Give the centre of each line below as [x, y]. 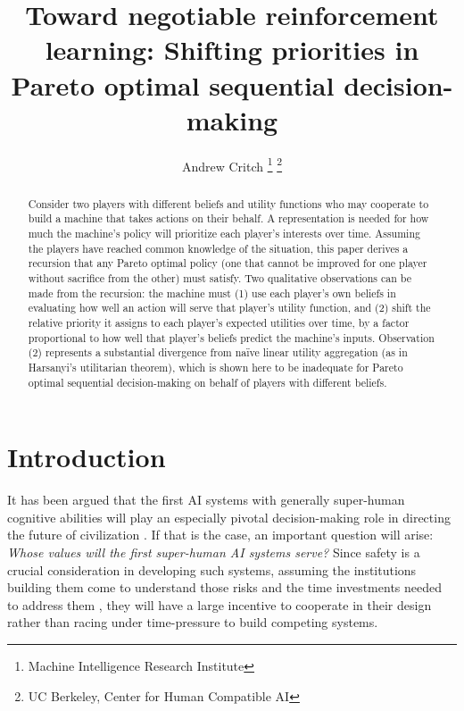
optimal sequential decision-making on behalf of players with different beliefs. [207, 382]
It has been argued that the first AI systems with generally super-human [206, 500]
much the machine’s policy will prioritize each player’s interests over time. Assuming [224, 234]
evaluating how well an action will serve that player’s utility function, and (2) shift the [229, 308]
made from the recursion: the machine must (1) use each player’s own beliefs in [212, 293]
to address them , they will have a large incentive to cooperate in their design [220, 604]
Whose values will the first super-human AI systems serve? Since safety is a [214, 552]
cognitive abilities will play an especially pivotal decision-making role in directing [229, 517]
